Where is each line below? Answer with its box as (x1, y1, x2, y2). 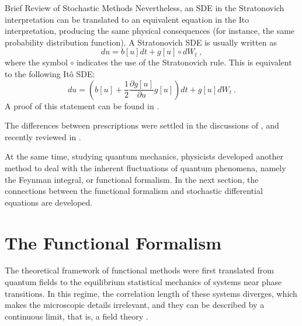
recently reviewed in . (5, 130, 81, 143)
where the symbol (5, 56, 68, 68)
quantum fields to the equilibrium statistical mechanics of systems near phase (5, 276, 282, 288)
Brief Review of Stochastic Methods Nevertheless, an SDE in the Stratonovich (5, 2, 284, 13)
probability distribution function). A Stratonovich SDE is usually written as (5, 36, 277, 48)
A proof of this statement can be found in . (5, 99, 159, 112)
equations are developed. (5, 196, 93, 208)
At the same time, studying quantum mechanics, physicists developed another (5, 150, 283, 162)
